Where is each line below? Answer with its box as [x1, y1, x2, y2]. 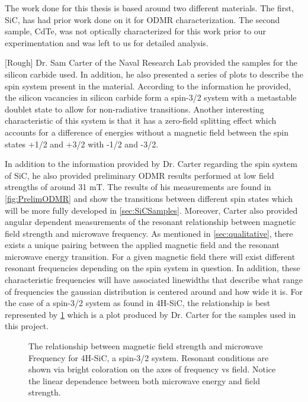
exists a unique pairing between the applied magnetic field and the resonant [5, 239, 280, 251]
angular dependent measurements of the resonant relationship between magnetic [5, 216, 296, 228]
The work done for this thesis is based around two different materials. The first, [5, 2, 294, 14]
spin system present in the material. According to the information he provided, [5, 79, 291, 92]
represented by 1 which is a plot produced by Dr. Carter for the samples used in [5, 308, 296, 320]
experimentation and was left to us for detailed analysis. [5, 36, 208, 49]
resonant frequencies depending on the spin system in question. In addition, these [5, 262, 300, 274]
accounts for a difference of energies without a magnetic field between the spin [5, 126, 289, 138]
